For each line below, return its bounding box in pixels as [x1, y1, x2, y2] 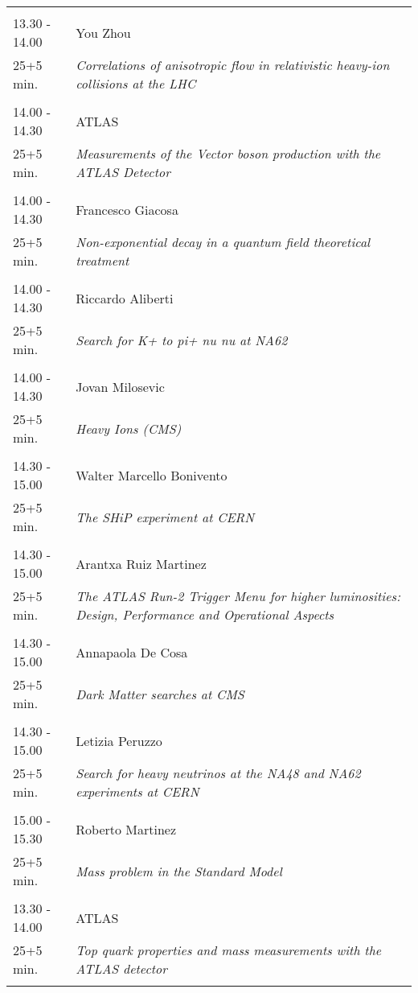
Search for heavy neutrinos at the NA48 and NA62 [76, 764, 361, 782]
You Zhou [76, 23, 131, 42]
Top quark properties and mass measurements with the [76, 941, 382, 959]
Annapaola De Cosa [76, 642, 188, 661]
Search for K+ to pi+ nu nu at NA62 [76, 330, 288, 349]
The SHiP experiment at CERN [76, 507, 255, 526]
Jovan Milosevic [76, 377, 165, 396]
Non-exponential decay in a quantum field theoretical [76, 233, 371, 251]
